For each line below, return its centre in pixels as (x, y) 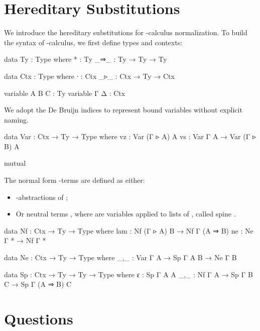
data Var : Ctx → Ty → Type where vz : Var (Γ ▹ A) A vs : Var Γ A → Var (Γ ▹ (130, 136)
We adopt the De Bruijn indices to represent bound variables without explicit (123, 110)
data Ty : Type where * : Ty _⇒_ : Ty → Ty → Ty (86, 59)
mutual (15, 163)
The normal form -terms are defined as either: (75, 180)
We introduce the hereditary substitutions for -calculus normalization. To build (126, 32)
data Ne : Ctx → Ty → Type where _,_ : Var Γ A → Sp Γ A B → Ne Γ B (120, 257)
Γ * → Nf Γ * (25, 240)
